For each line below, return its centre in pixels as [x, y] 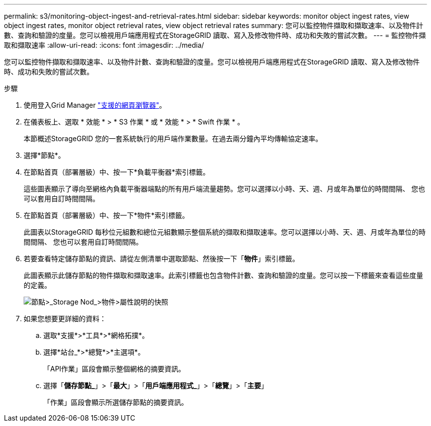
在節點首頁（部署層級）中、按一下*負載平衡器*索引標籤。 [117, 172]
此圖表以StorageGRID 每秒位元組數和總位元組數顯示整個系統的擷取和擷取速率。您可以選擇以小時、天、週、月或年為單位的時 [225, 232]
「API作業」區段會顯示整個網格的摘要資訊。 [114, 369]
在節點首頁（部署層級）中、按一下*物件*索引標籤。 [107, 215]
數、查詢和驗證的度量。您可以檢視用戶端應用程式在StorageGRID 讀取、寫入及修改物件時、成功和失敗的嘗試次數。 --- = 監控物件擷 [215, 35]
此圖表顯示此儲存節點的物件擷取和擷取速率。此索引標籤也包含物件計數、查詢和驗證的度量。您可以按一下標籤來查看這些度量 [223, 275]
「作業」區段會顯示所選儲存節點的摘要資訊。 [116, 402]
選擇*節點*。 [45, 155]
